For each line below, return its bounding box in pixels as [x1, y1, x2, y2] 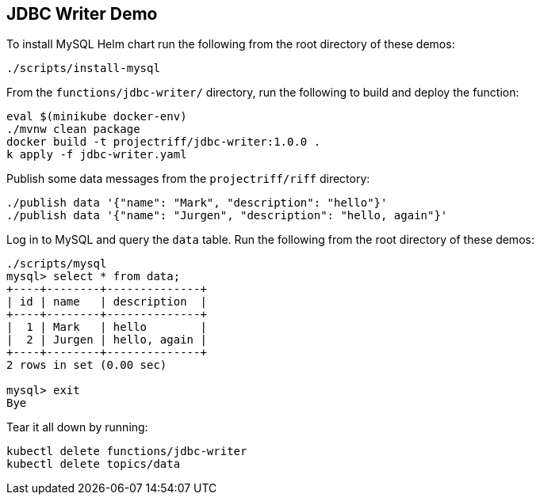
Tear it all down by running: [6, 420, 148, 435]
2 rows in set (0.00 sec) [6, 359, 167, 372]
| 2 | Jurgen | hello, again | [6, 333, 207, 347]
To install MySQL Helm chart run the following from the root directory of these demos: [6, 37, 455, 51]
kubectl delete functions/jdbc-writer [6, 445, 247, 458]
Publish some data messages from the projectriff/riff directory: [6, 172, 370, 186]
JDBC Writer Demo [6, 4, 158, 24]
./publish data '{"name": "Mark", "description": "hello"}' [6, 196, 388, 210]
